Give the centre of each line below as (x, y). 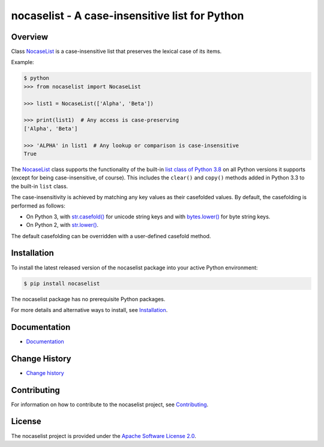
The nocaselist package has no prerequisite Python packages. (88, 299)
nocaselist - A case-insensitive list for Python (127, 16)
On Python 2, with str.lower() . (62, 225)
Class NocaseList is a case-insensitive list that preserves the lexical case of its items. (116, 52)
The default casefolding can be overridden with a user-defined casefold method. (111, 236)
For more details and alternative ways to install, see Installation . (89, 310)
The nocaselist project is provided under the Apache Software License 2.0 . (103, 436)
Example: (22, 62)
